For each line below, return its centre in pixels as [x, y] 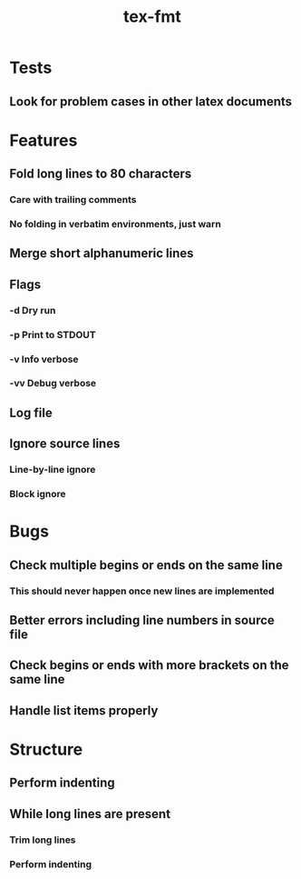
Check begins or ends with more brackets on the [149, 665]
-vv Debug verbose [53, 384]
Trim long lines [43, 840]
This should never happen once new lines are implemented [142, 591]
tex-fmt [152, 17]
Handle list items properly [84, 710]
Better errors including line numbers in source [142, 620]
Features [44, 140]
